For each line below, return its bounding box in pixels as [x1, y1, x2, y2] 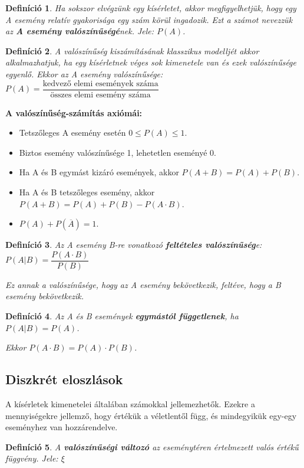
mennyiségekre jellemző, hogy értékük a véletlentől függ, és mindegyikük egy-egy [5, 409, 297, 421]
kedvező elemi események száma [42, 79, 158, 88]
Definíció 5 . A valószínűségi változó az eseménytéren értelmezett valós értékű [5, 440, 299, 453]
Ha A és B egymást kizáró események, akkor [19, 166, 179, 178]
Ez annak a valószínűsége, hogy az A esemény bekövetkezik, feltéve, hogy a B [5, 278, 281, 290]
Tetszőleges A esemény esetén [19, 126, 126, 139]
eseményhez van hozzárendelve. [5, 421, 118, 433]
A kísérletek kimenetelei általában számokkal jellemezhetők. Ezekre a [5, 398, 255, 410]
